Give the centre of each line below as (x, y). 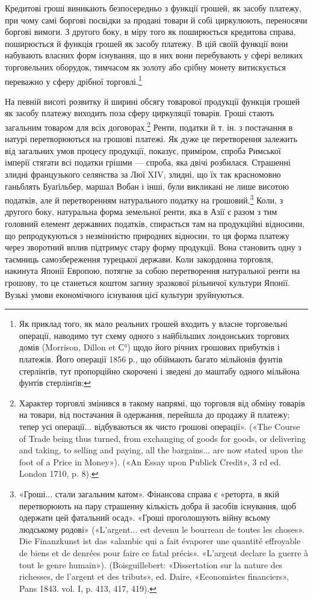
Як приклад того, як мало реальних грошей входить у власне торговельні (153, 324)
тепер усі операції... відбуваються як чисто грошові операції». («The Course (160, 426)
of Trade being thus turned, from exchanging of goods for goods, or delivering (162, 438)
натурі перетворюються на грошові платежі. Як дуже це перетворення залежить (151, 139)
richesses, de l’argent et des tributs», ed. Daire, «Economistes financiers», (154, 576)
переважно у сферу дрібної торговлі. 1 (73, 80)
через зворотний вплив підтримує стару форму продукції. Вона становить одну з (153, 247)
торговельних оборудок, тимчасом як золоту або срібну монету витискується (145, 67)
